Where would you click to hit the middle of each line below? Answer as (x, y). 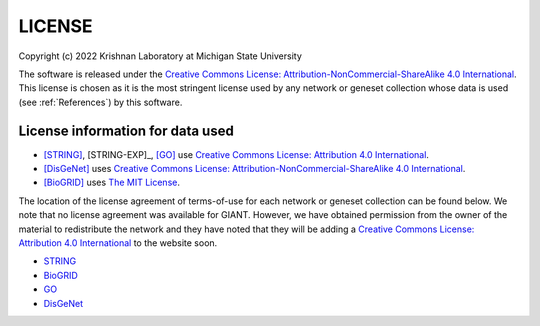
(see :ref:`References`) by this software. (100, 102)
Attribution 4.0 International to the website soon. (118, 242)
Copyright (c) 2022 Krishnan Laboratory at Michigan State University (160, 56)
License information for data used (126, 130)
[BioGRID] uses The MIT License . (111, 182)
